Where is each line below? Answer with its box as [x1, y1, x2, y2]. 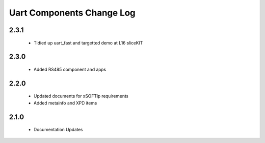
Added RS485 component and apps [33, 66, 106, 72]
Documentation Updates [33, 127, 83, 133]
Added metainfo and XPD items [33, 100, 98, 106]
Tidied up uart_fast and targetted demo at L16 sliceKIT [33, 40, 143, 46]
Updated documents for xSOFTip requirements [33, 93, 129, 99]
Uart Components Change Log [9, 7, 136, 18]
